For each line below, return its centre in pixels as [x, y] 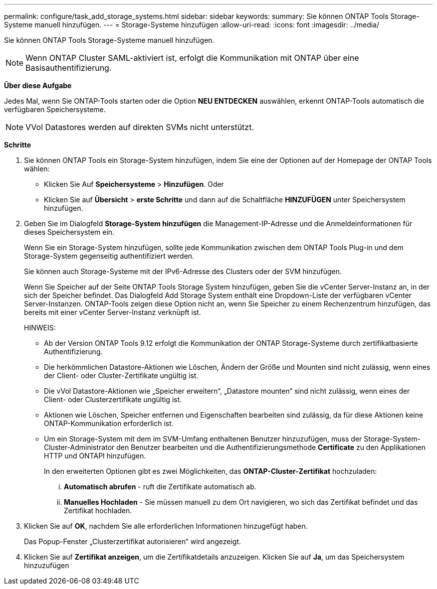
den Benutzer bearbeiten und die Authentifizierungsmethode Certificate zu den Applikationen [271, 447]
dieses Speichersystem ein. [69, 232]
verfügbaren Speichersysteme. [55, 109]
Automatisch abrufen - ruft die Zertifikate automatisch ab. [160, 487]
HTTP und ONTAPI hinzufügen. [95, 456]
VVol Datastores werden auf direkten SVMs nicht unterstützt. [140, 127]
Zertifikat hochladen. [98, 511]
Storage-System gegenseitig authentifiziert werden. [109, 256]
